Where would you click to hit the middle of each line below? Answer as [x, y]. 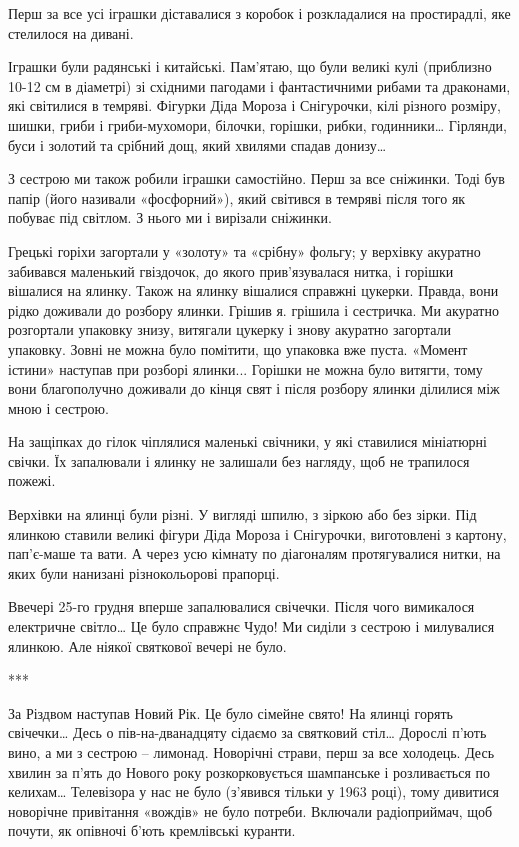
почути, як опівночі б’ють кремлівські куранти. [152, 830]
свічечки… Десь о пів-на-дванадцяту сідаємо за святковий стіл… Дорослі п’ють [247, 732]
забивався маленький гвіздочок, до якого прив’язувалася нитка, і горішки [231, 270]
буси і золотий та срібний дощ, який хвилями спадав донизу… [197, 144]
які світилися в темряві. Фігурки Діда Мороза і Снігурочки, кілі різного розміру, [254, 105]
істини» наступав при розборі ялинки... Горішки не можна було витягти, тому [245, 368]
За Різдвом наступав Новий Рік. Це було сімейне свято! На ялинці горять [230, 712]
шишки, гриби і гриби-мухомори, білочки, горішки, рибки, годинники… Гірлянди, [257, 124]
